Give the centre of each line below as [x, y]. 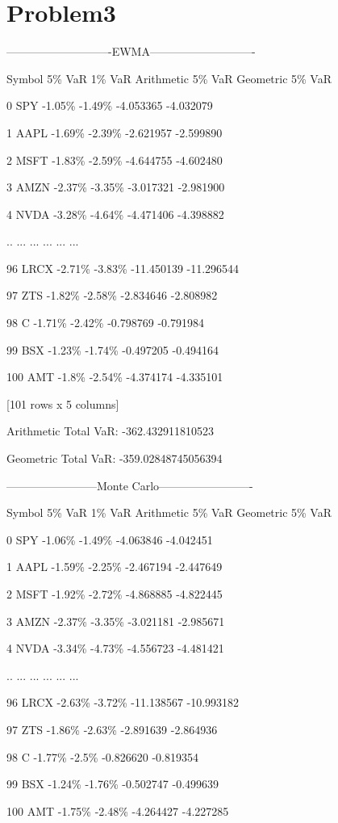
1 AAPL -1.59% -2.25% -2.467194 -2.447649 [115, 567]
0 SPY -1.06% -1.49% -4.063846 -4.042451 [110, 539]
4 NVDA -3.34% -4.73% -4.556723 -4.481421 [115, 648]
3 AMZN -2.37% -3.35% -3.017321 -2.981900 [116, 187]
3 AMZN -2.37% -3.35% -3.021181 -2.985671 [116, 621]
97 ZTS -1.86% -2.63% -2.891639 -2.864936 [112, 729]
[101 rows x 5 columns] [63, 403]
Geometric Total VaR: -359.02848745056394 [115, 458]
